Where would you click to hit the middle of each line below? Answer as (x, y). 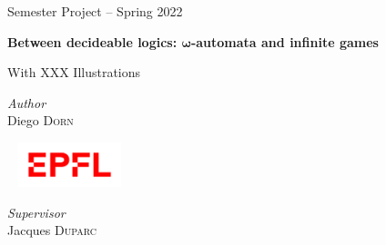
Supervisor (36, 212)
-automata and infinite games (284, 41)
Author (27, 102)
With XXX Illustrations (74, 72)
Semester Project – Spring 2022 (95, 11)
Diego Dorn (41, 120)
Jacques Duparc (52, 230)
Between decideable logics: (92, 41)
